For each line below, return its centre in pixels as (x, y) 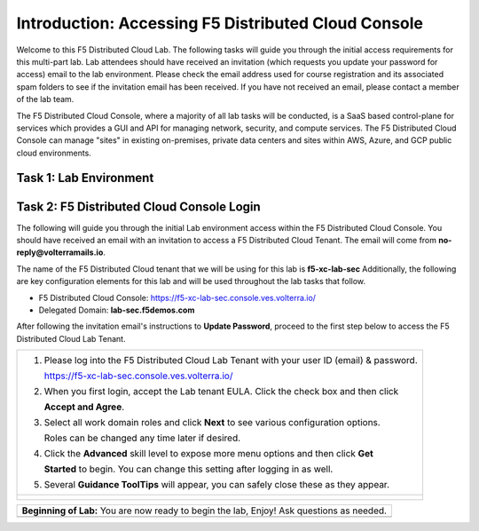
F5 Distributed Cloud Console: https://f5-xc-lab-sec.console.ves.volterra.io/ (177, 297)
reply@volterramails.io (60, 252)
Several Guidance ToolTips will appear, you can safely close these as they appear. (217, 485)
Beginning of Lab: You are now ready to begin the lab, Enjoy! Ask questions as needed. (204, 511)
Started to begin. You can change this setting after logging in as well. (188, 469)
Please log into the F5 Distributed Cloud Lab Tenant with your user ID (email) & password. (231, 361)
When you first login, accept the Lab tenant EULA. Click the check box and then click (221, 392)
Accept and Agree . (84, 407)
